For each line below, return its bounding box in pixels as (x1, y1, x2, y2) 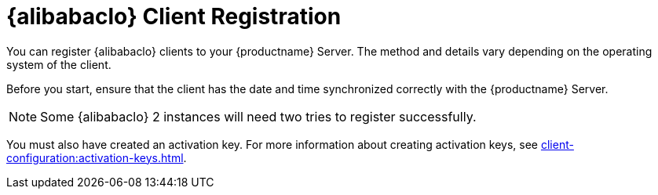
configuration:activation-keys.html (6, 150, 184, 164)
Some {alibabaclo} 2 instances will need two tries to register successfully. (40, 108, 477, 125)
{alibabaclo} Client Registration (6, 3, 342, 30)
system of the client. (6, 57, 111, 71)
